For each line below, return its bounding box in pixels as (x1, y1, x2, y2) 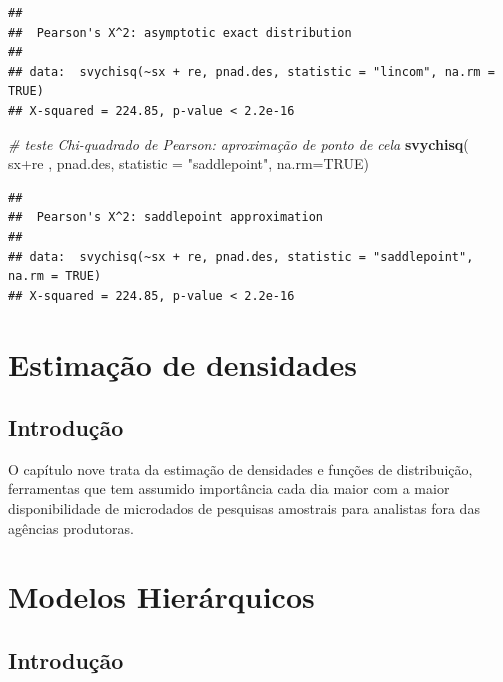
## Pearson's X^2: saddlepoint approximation (8, 210, 323, 225)
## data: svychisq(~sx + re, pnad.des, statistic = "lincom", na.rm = (8, 64, 495, 79)
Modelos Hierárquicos (8, 576, 315, 617)
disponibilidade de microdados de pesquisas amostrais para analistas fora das (8, 498, 480, 519)
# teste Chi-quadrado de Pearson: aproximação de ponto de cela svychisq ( (8, 133, 469, 154)
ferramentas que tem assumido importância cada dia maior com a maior (8, 478, 450, 499)
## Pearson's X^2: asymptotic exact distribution (8, 25, 352, 40)
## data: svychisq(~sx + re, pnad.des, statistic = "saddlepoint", (8, 249, 474, 264)
